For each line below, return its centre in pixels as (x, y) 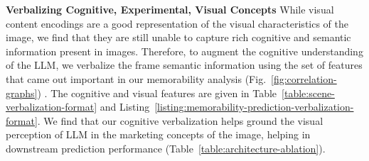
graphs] (22, 93)
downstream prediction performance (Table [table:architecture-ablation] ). (166, 148)
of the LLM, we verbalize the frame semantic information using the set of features (184, 65)
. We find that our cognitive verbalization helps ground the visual (180, 120)
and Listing (125, 107)
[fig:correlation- (304, 78)
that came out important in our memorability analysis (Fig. (136, 78)
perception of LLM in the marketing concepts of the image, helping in (158, 134)
